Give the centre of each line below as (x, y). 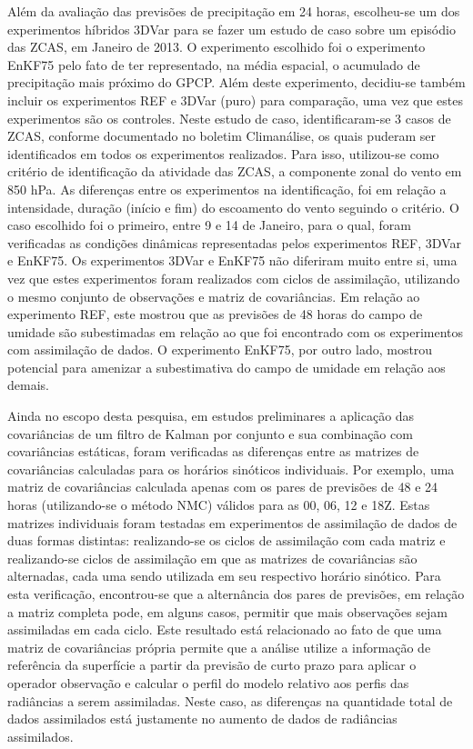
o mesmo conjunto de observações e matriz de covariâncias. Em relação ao (214, 296)
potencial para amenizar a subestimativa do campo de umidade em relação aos (226, 367)
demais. (28, 385)
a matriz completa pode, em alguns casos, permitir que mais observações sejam (228, 611)
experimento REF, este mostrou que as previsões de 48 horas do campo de (215, 314)
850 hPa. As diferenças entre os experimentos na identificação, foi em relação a (227, 189)
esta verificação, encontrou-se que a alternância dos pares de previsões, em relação (236, 594)
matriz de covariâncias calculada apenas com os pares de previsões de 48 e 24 (223, 487)
